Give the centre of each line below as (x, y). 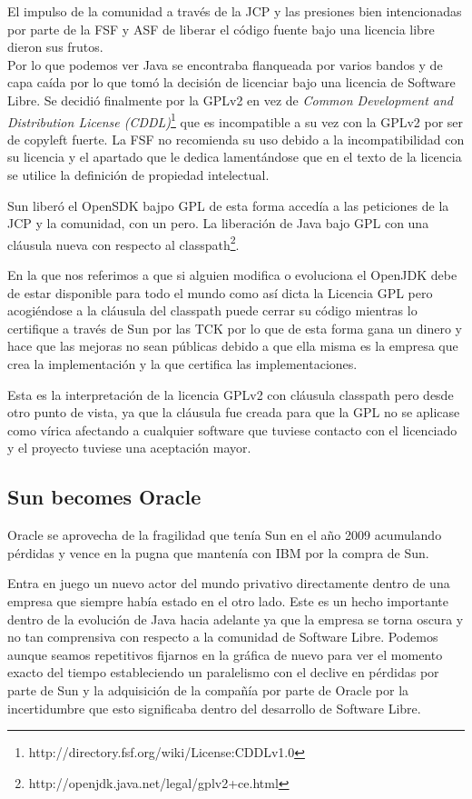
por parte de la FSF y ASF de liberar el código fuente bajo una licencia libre (221, 29)
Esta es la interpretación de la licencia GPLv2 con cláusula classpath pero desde (231, 394)
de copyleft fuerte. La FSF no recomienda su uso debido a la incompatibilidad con (236, 139)
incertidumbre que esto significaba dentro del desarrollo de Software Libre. (214, 708)
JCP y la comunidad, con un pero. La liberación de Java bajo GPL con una (218, 223)
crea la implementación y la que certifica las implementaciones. (182, 364)
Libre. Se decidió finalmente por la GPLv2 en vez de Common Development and (230, 100)
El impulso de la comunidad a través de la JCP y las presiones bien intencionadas (235, 11)
